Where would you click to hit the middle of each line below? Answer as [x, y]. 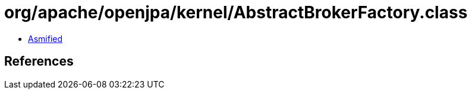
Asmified [45, 38]
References [39, 61]
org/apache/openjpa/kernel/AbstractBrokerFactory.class [236, 12]
